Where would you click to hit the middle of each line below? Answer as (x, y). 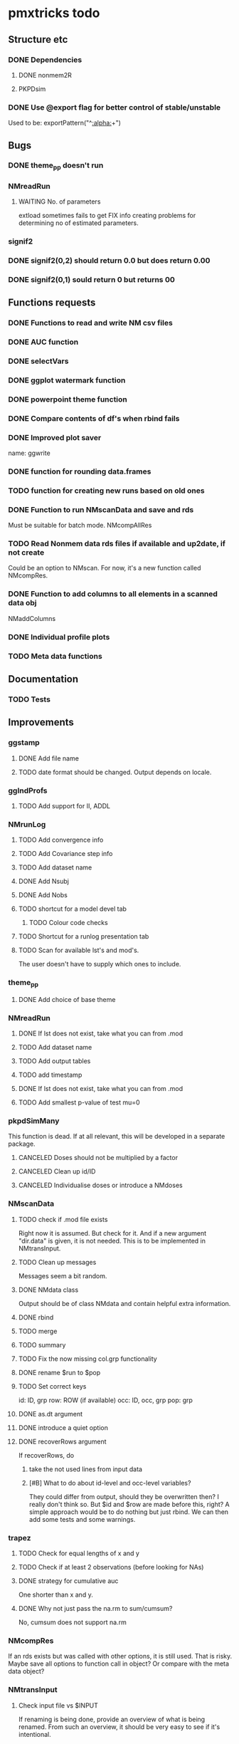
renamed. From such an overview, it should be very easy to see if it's (119, 1727)
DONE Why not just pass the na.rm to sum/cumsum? (95, 1608)
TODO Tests (29, 699)
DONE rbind (36, 1317)
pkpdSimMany (34, 1121)
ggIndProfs (28, 790)
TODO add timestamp (50, 1075)
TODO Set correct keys (52, 1386)
